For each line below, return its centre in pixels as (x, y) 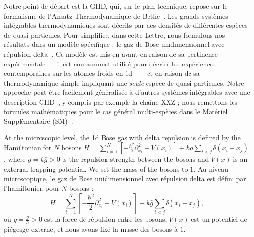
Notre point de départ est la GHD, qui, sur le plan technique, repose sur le (116, 6)
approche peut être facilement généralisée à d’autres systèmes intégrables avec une (127, 92)
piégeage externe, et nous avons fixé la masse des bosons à (91, 228)
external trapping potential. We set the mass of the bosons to (96, 168)
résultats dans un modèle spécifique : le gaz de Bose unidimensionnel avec (114, 44)
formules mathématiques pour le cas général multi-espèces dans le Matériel (116, 111)
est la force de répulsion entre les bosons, (106, 219)
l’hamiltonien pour (32, 188)
